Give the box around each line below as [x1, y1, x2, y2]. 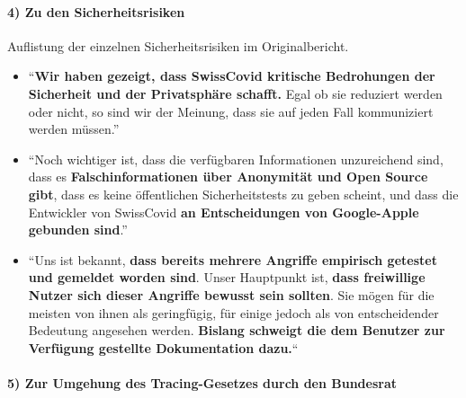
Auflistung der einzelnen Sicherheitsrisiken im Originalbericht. [7, 36, 349, 55]
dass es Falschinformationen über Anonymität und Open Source [28, 167, 428, 186]
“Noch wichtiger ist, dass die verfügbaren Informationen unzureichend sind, [28, 149, 444, 168]
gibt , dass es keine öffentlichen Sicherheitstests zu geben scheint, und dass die [28, 184, 459, 203]
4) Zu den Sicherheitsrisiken [7, 2, 185, 21]
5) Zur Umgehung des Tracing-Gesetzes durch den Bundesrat [7, 373, 398, 392]
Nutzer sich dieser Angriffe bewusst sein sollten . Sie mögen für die [28, 285, 435, 304]
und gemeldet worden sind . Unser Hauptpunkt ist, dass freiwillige [28, 268, 426, 287]
